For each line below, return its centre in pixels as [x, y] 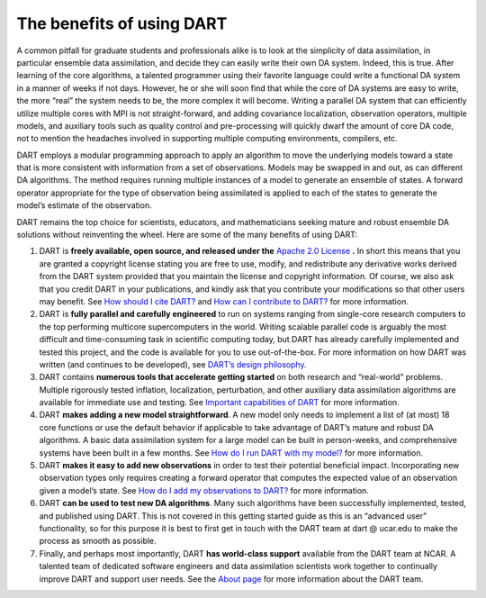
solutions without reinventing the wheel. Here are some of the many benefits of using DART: [187, 235]
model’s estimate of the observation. [84, 205]
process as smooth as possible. [98, 541]
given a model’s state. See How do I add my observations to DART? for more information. [204, 490]
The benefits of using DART [122, 23]
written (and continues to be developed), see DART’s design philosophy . [173, 364]
